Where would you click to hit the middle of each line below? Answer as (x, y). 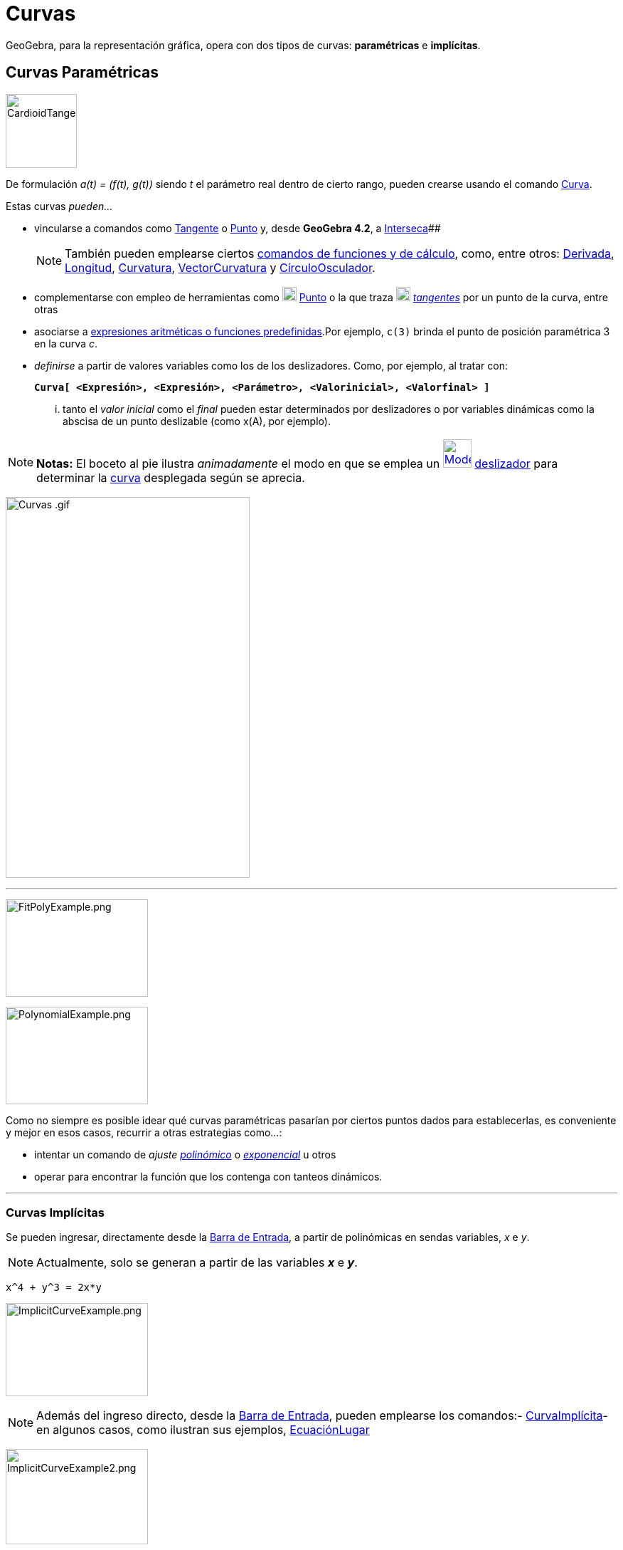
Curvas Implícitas (55, 1212)
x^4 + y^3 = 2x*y (54, 1288)
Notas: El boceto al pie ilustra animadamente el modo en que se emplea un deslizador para (297, 463)
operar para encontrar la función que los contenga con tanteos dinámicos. (208, 1176)
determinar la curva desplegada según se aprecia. (171, 477)
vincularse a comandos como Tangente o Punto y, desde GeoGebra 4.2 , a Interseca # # (238, 228)
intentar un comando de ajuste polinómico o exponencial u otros (185, 1154)
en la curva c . (66, 343)
